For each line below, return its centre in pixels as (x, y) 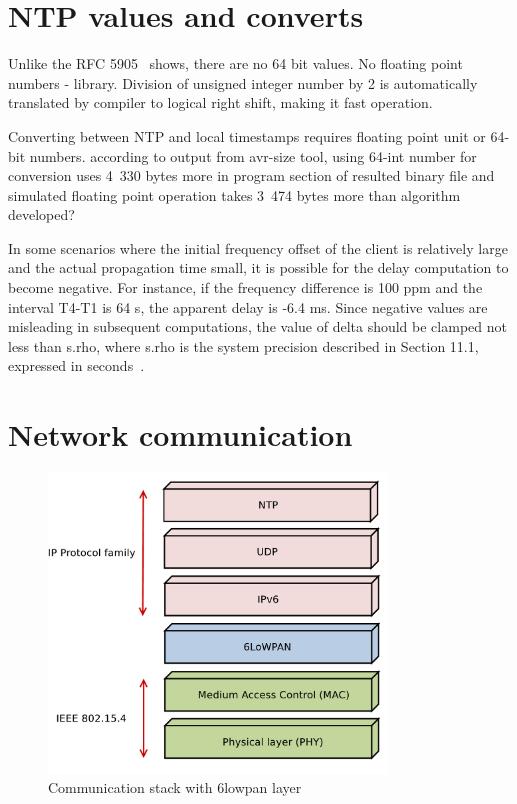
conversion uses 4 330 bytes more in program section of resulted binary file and (251, 175)
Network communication (180, 434)
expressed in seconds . (76, 365)
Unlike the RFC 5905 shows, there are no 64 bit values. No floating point (235, 63)
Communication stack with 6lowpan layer (175, 787)
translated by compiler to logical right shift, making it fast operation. (220, 102)
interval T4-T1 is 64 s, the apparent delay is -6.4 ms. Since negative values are (248, 306)
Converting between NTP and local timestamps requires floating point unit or (247, 135)
